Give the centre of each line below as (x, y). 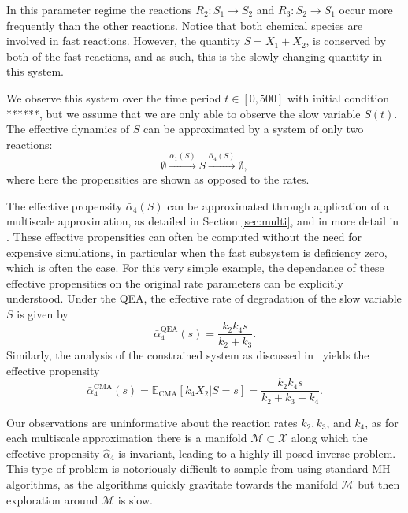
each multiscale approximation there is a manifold (127, 438)
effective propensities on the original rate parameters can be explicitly (175, 283)
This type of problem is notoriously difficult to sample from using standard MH (198, 468)
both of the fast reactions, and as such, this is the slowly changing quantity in (194, 56)
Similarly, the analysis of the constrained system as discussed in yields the (188, 355)
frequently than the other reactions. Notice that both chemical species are (185, 25)
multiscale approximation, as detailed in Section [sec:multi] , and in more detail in (203, 221)
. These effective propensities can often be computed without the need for (184, 236)
